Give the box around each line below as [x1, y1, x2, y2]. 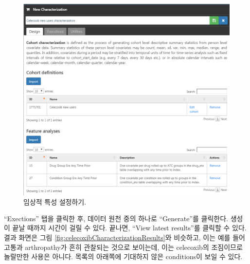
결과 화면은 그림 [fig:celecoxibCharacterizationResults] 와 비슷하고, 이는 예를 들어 [4, 232, 245, 242]
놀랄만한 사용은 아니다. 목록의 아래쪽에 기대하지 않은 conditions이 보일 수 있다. [4, 251, 243, 262]
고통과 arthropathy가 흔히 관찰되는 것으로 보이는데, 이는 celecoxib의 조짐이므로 [4, 242, 243, 252]
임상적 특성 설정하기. [23, 197, 87, 207]
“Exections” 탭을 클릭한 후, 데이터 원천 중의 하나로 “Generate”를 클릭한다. [4, 213, 229, 223]
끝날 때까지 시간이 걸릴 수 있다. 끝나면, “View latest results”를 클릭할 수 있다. [12, 223, 247, 233]
